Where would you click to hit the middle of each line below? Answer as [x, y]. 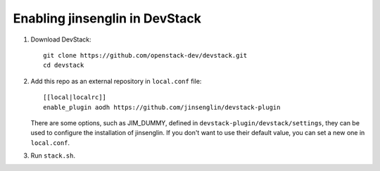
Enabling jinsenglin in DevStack [107, 18]
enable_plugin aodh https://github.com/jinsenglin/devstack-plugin [162, 107]
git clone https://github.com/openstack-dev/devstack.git [145, 55]
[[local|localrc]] [75, 97]
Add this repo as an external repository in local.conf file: [116, 81]
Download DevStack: [61, 39]
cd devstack [64, 65]
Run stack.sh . [53, 156]
